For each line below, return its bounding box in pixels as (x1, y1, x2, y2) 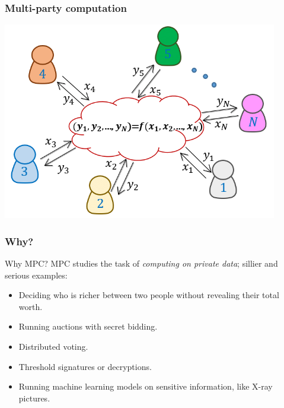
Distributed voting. (18, 340, 88, 353)
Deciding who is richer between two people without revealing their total (18, 289, 279, 301)
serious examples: (5, 268, 68, 281)
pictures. (18, 391, 50, 404)
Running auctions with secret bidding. (18, 320, 158, 333)
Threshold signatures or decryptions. (18, 360, 152, 372)
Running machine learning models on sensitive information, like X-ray (18, 380, 273, 393)
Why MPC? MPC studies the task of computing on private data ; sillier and (5, 257, 278, 270)
